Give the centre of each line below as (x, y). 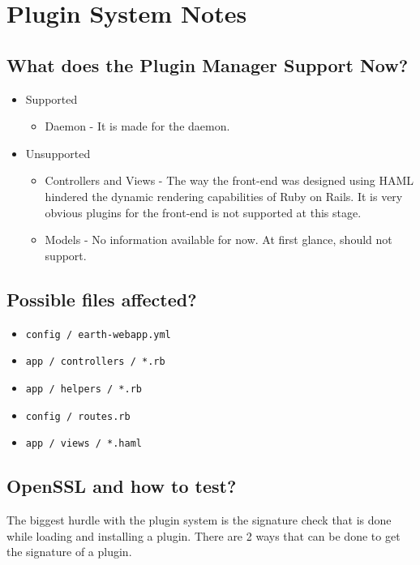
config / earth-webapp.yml (98, 334)
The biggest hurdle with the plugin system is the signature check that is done (199, 520)
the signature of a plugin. (69, 552)
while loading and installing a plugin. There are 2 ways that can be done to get (204, 535)
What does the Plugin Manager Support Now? (208, 64)
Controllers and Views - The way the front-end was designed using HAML (229, 180)
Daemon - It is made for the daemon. (137, 126)
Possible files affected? (102, 299)
